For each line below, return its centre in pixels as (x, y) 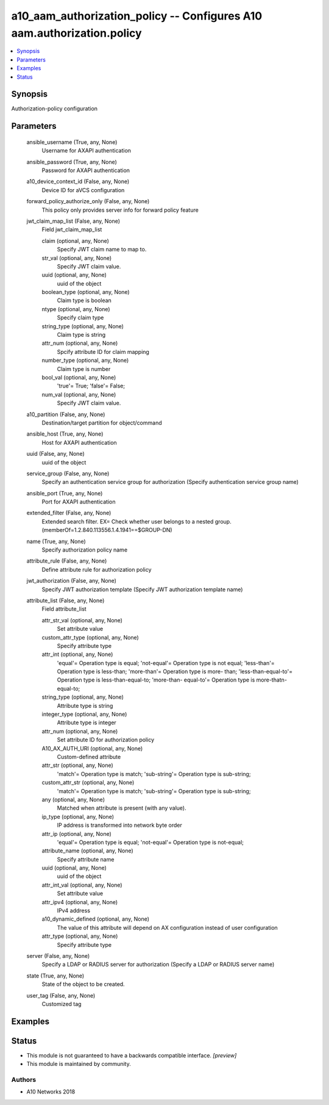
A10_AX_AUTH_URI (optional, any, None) (92, 748)
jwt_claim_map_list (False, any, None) (73, 221)
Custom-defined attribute (89, 757)
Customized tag (62, 1004)
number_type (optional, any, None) (85, 361)
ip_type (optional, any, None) (78, 816)
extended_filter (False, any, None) (69, 513)
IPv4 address (74, 911)
